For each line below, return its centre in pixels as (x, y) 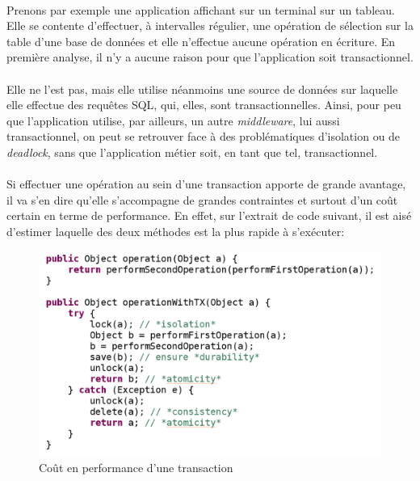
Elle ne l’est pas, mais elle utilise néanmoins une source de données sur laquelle (202, 89)
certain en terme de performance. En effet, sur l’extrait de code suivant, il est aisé (209, 215)
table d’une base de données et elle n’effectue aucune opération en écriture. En (201, 41)
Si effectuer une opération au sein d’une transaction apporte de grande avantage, (206, 184)
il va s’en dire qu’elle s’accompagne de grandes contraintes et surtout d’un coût (202, 199)
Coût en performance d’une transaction (136, 467)
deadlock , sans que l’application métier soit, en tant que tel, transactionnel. (192, 152)
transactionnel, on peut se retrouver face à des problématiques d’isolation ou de (204, 136)
